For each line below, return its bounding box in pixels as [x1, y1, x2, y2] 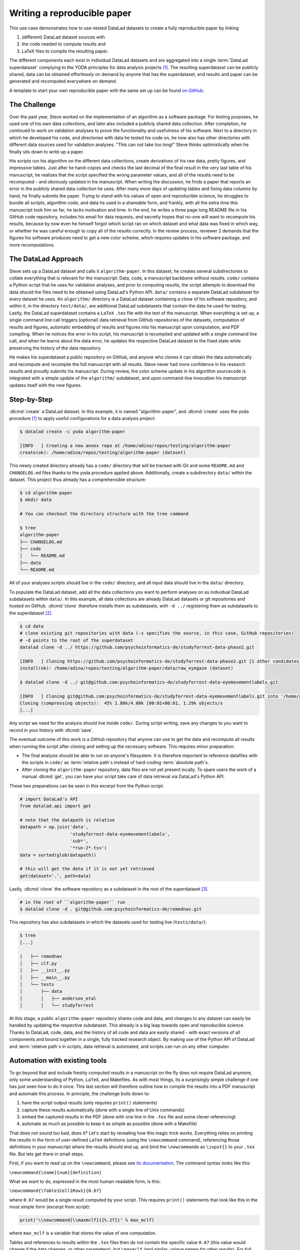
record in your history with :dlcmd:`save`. [9, 727, 94, 733]
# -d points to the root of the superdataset [19, 637, 133, 643]
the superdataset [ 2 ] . [9, 610, 53, 616]
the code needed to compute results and [21, 41, 106, 47]
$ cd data [19, 623, 44, 629]
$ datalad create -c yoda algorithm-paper [19, 429, 125, 434]
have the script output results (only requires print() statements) [21, 1100, 157, 1106]
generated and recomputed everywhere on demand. [9, 78, 117, 84]
